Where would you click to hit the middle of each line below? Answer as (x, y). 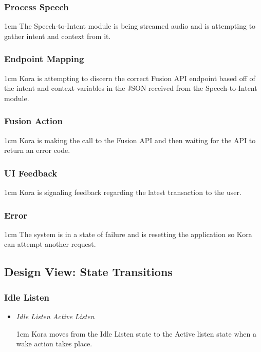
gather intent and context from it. (58, 36)
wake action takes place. (54, 344)
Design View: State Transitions (88, 272)
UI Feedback (31, 173)
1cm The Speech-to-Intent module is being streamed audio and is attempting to (130, 26)
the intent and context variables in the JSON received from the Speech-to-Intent (131, 88)
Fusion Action (33, 121)
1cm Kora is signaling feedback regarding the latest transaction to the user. (123, 192)
